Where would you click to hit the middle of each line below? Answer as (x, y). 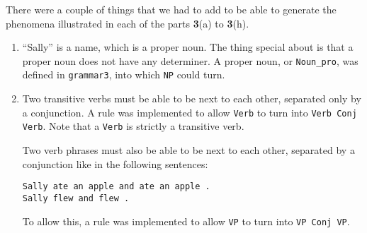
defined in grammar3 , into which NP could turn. (124, 74)
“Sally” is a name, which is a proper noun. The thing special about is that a (188, 47)
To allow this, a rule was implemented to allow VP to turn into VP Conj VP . (186, 221)
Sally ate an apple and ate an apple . (116, 187)
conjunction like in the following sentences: (115, 163)
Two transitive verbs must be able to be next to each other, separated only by (192, 98)
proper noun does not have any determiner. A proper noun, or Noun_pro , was (190, 60)
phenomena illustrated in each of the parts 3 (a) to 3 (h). (128, 23)
